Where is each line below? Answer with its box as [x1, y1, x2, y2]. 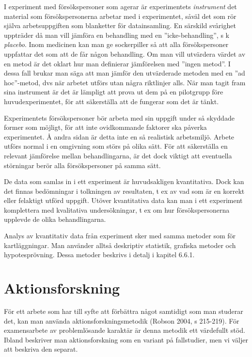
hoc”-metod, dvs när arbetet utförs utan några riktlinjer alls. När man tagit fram [4, 77, 246, 87]
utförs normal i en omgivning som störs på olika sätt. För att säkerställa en [4, 141, 228, 151]
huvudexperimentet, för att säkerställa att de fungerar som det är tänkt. [4, 96, 219, 106]
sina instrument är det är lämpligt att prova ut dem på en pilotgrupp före [4, 87, 223, 97]
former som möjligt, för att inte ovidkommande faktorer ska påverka [4, 122, 207, 132]
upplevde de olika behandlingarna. [4, 214, 106, 224]
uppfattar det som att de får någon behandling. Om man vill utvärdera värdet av [4, 48, 246, 59]
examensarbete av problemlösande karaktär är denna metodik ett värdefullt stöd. [4, 325, 245, 335]
